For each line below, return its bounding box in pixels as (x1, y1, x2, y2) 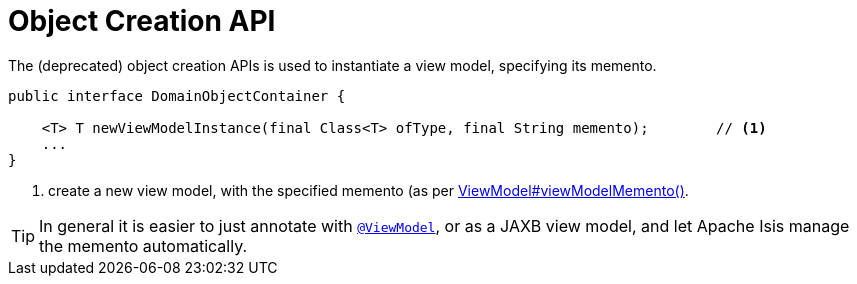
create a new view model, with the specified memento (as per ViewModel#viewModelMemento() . (48, 181, 689, 199)
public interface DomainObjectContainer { (8, 87, 346, 104)
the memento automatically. (39, 235, 248, 256)
